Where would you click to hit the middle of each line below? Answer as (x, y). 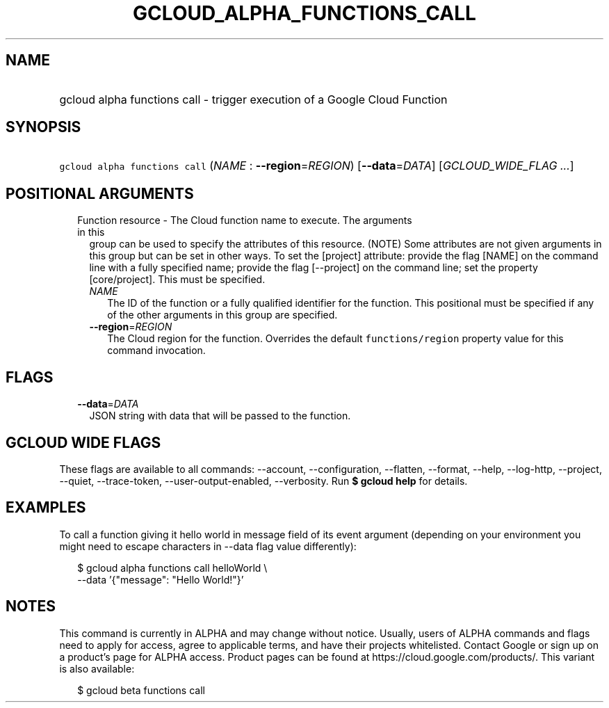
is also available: (97, 668)
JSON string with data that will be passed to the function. (220, 416)
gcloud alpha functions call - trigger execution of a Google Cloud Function (253, 99)
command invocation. (156, 351)
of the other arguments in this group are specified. (222, 315)
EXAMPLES (46, 508)
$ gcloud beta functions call (141, 690)
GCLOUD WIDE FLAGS (83, 442)
